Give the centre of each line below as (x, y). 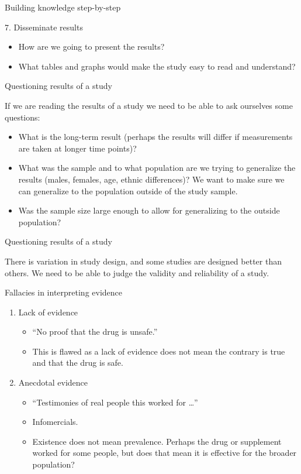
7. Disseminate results (44, 27)
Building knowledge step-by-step (63, 7)
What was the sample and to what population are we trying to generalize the (157, 168)
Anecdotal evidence (53, 382)
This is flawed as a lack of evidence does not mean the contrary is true (159, 351)
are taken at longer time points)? (77, 148)
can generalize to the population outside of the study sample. (128, 190)
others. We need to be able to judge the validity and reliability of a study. (137, 272)
